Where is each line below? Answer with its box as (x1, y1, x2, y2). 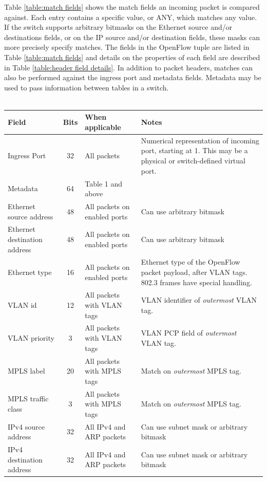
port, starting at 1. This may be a (141, 145, 248, 156)
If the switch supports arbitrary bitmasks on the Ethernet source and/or (4, 22, 233, 32)
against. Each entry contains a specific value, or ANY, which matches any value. (4, 11, 257, 22)
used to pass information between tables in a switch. (4, 82, 169, 92)
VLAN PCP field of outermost (141, 327, 237, 338)
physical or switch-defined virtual (141, 155, 245, 166)
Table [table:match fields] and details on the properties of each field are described (4, 51, 260, 62)
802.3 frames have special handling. (141, 276, 252, 287)
